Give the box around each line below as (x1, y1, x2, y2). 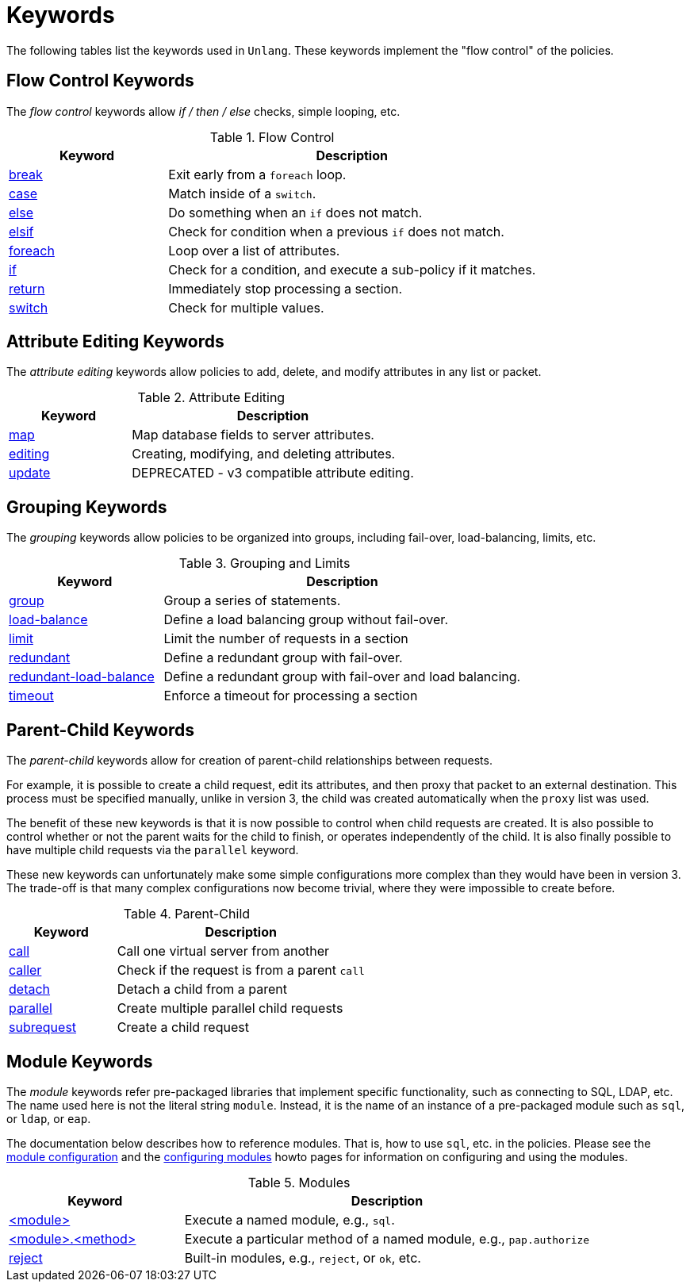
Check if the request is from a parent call (117, 962, 365, 979)
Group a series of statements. (163, 592, 341, 609)
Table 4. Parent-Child (123, 906, 251, 922)
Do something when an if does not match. (168, 204, 423, 220)
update (9, 465, 51, 481)
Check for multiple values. (168, 299, 324, 316)
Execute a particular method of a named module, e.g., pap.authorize (184, 1230, 590, 1247)
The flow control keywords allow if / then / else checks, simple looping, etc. (6, 104, 401, 118)
